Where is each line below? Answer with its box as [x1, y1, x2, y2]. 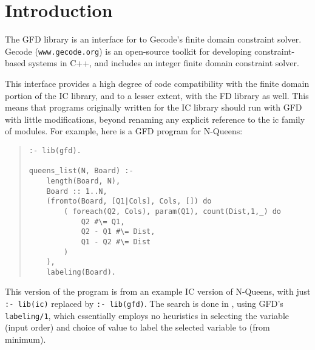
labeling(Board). [46, 267, 116, 276]
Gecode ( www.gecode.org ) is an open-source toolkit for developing [5, 44, 252, 57]
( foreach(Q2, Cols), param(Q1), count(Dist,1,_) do [64, 207, 282, 216]
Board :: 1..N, [46, 187, 107, 196]
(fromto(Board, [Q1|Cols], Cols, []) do [46, 197, 212, 206]
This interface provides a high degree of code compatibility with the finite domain [5, 77, 310, 89]
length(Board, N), [46, 176, 121, 185]
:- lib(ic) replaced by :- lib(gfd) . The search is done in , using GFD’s [5, 297, 283, 310]
